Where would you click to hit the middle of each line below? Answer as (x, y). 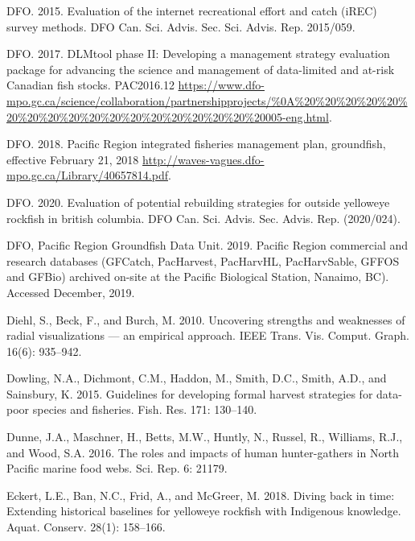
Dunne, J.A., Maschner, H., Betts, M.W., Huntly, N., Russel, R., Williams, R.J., (205, 437)
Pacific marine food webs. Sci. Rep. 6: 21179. (117, 468)
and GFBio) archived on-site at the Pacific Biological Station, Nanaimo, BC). (198, 277)
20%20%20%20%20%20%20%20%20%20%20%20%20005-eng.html (168, 116)
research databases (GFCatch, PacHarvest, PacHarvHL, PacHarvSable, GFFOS (203, 260)
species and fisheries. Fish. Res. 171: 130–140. (145, 409)
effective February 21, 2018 (73, 159)
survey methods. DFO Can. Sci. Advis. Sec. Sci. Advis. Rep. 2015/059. (181, 26)
